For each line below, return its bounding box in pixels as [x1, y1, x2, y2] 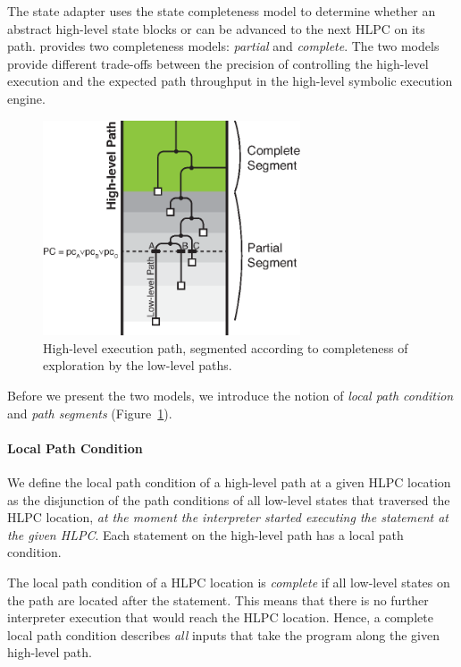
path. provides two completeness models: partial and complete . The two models [7, 37, 440, 55]
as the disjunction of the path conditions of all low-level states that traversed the [7, 490, 450, 509]
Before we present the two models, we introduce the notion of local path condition [7, 386, 454, 405]
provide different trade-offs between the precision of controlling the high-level [7, 54, 429, 72]
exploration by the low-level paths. [43, 356, 232, 375]
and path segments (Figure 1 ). [7, 403, 172, 422]
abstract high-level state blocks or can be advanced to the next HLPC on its [7, 19, 425, 38]
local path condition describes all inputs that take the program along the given [7, 625, 440, 644]
